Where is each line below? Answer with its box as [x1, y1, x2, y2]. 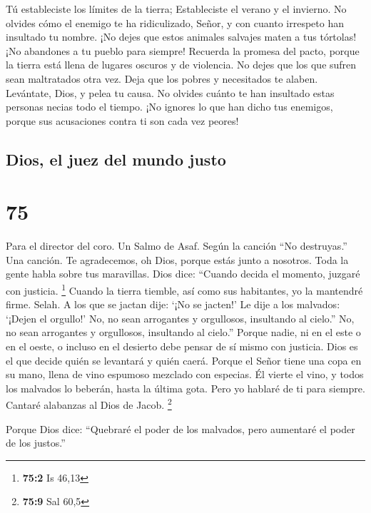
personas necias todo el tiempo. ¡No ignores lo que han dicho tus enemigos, [6, 99, 333, 114]
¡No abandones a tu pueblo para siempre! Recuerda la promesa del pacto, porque [6, 43, 360, 58]
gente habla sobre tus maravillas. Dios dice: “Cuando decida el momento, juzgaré [6, 266, 360, 281]
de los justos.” [6, 435, 66, 450]
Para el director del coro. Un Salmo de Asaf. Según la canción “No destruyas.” [6, 238, 347, 253]
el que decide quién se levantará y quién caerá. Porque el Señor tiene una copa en [6, 352, 362, 367]
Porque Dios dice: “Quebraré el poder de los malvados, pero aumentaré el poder [6, 421, 355, 436]
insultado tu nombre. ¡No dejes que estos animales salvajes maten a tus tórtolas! [6, 29, 357, 44]
